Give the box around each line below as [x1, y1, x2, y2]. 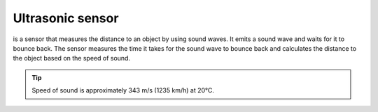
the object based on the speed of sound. [13, 54, 131, 63]
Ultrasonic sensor [13, 10, 119, 26]
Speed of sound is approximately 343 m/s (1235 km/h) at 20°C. [31, 86, 215, 95]
